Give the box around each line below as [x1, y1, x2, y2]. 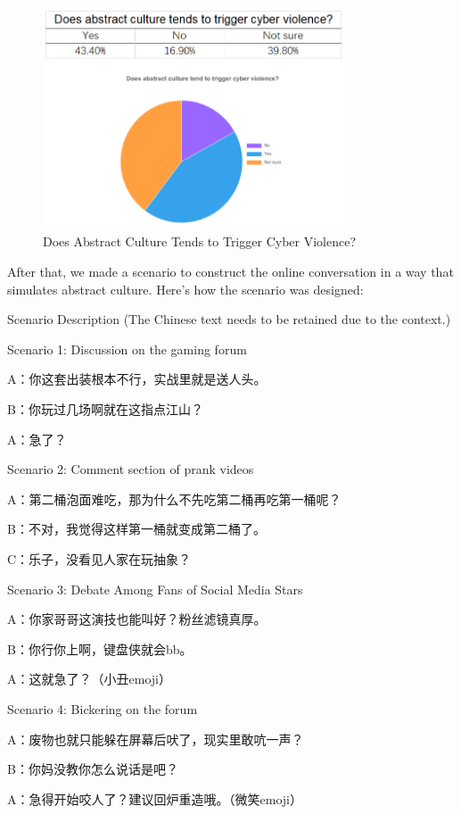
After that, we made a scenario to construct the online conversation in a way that [7, 262, 454, 281]
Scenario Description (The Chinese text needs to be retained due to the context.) [7, 310, 451, 328]
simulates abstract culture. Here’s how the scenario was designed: [7, 279, 364, 298]
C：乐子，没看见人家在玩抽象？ [7, 550, 192, 569]
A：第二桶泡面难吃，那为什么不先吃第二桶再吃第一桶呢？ [7, 489, 342, 508]
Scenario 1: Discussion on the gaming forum [7, 339, 247, 358]
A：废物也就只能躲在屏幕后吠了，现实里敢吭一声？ [7, 729, 304, 748]
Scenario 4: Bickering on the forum [7, 699, 198, 718]
